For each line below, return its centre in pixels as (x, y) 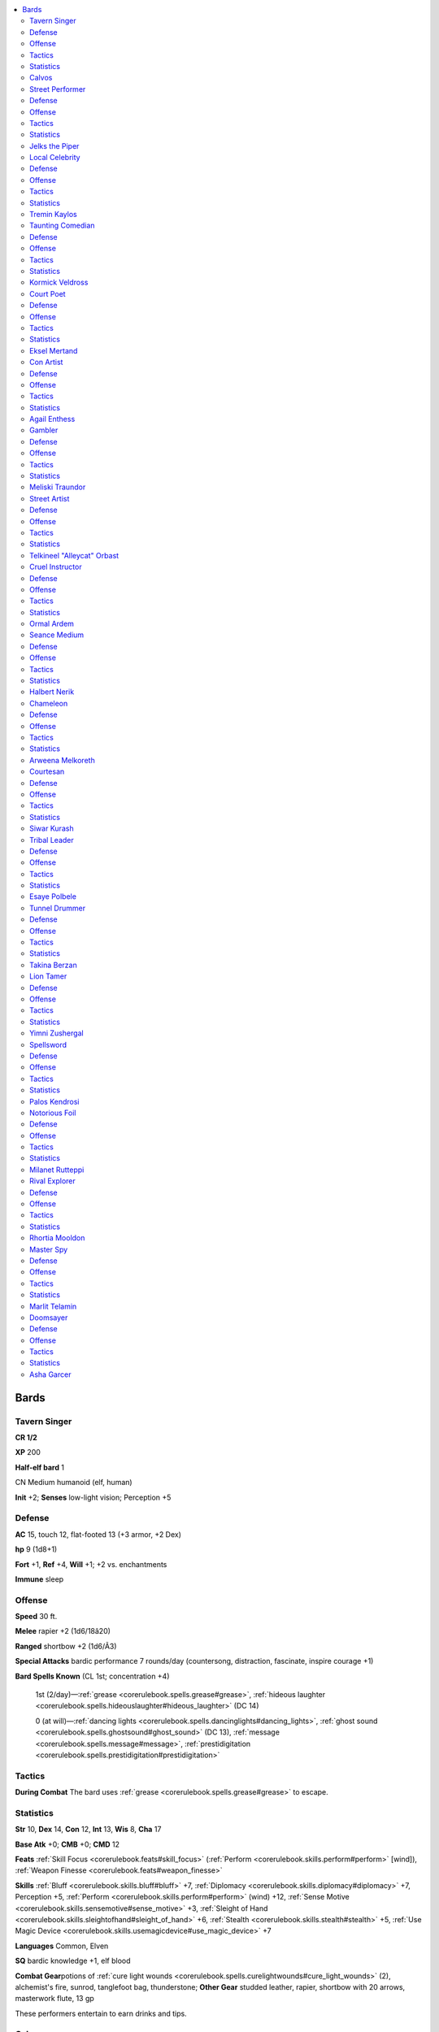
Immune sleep (39, 1579)
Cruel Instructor (56, 567)
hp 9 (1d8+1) (36, 1549)
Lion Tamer (48, 976)
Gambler (44, 430)
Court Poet (48, 293)
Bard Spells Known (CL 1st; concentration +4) (92, 1676)
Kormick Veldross (59, 282)
